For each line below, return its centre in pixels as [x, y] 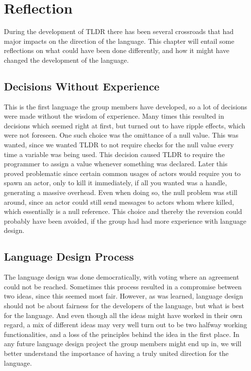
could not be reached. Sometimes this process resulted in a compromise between [123, 286]
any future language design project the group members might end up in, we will [123, 344]
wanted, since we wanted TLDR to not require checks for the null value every [119, 145]
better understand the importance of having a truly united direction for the [116, 353]
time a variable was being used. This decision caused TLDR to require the [114, 154]
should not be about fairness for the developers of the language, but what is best [124, 305]
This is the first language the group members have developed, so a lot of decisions [126, 106]
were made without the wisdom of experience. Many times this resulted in [114, 116]
